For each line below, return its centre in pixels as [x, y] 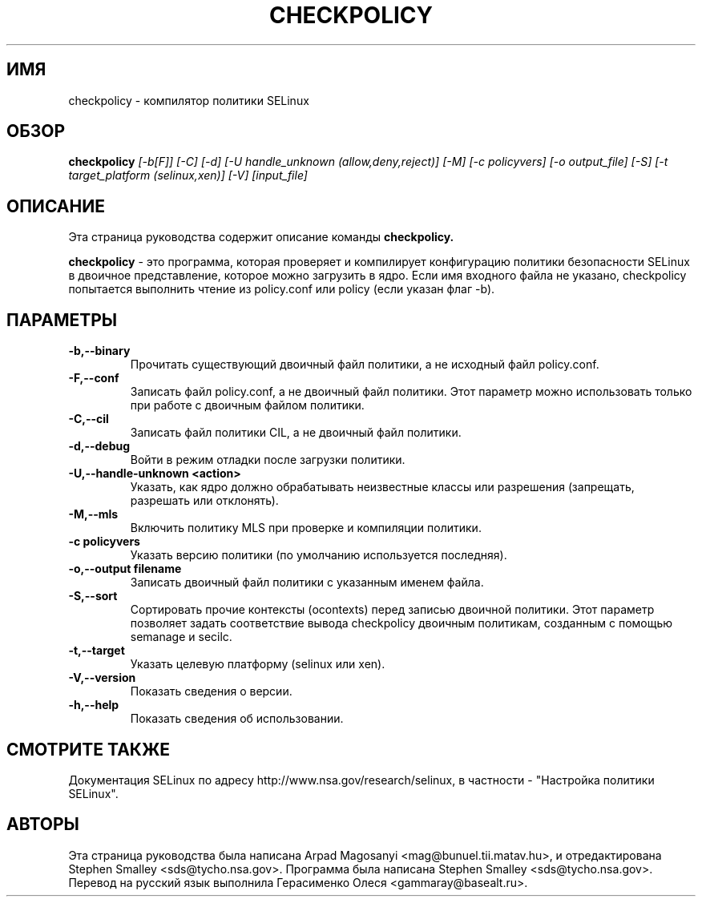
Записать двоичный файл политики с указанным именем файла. [307, 583]
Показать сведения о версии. [211, 691]
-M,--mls [93, 514]
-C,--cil [89, 419]
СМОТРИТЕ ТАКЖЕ [89, 749]
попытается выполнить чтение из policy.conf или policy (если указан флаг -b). [282, 289]
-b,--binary [99, 351]
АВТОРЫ [43, 824]
